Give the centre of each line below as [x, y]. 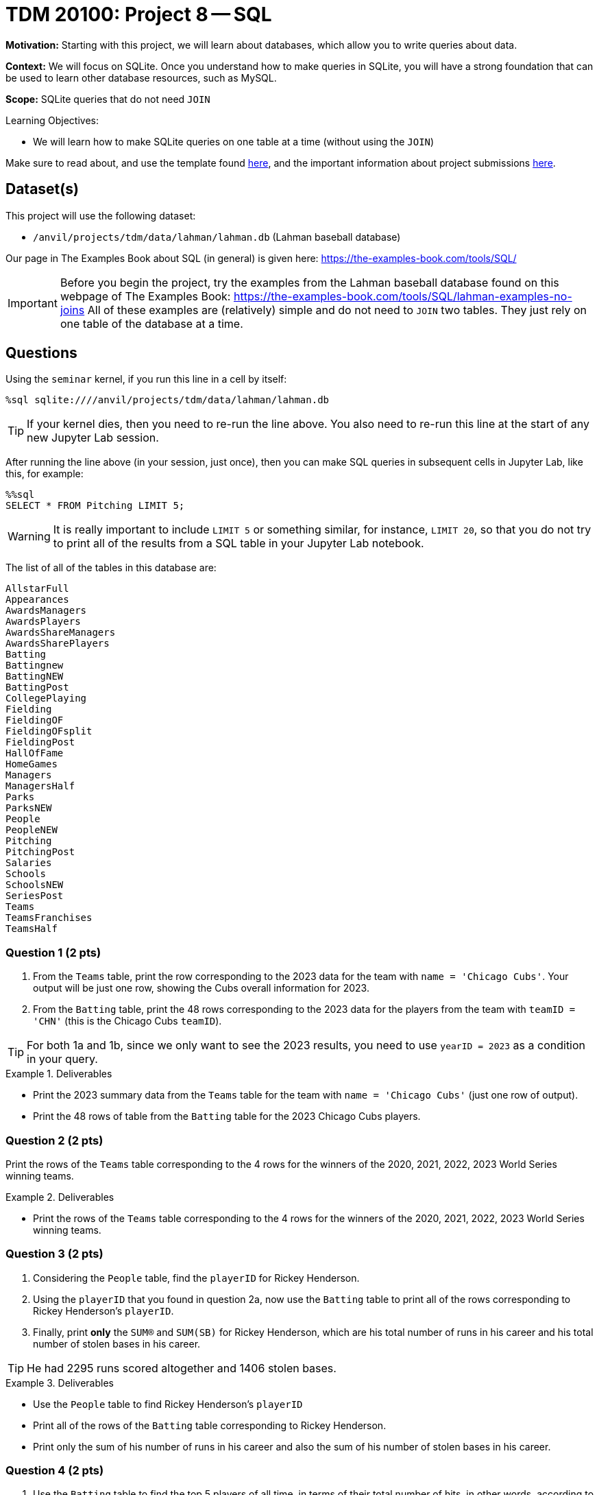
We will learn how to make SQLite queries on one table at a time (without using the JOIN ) [234, 141]
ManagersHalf [40, 786]
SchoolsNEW [35, 885]
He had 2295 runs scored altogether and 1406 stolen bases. [182, 1368]
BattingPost [37, 687]
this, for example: [45, 474]
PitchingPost [40, 852]
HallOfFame [35, 753]
